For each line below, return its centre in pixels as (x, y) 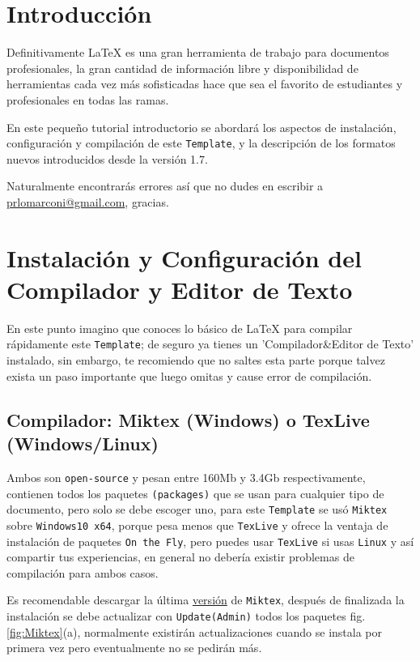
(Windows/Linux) (83, 444)
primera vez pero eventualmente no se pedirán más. (134, 648)
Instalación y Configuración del (184, 257)
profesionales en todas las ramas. (88, 99)
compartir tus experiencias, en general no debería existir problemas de (180, 557)
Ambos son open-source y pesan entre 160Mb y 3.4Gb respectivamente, (186, 477)
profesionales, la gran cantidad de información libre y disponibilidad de (182, 68)
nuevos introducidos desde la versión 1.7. (107, 158)
